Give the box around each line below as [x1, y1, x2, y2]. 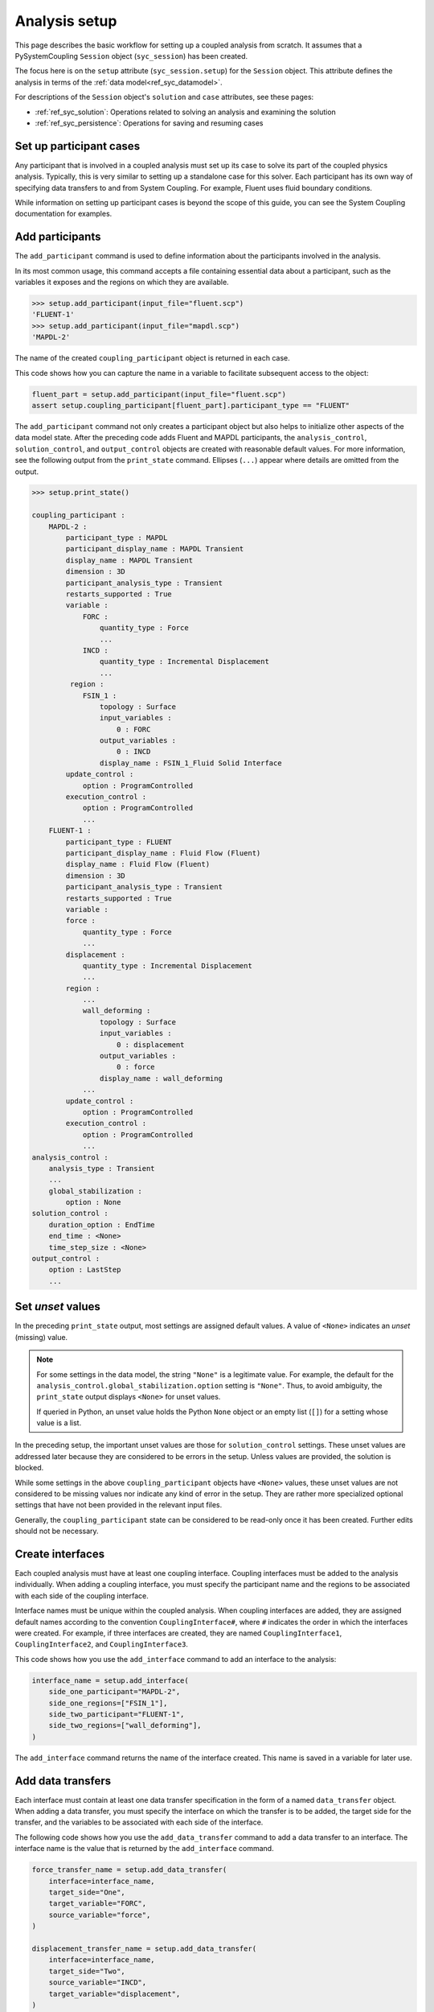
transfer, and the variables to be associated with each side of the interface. [14, 1817, 264, 1827]
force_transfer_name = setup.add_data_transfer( [31, 1866, 227, 1874]
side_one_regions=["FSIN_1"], [48, 1698, 168, 1708]
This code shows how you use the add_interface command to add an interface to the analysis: [14, 1654, 337, 1664]
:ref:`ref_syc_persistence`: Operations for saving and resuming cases [35, 118, 264, 128]
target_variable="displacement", [48, 1989, 181, 1998]
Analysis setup [14, 12, 117, 30]
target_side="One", [48, 1887, 126, 1897]
